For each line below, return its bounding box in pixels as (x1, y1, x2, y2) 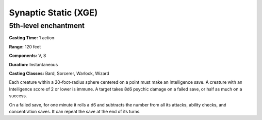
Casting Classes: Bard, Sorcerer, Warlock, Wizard (9, 70, 109, 76)
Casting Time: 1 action (9, 35, 55, 41)
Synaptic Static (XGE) (9, 7, 98, 18)
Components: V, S (9, 53, 46, 59)
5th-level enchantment (9, 21, 85, 30)
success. (9, 93, 27, 99)
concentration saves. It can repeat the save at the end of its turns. (9, 108, 141, 114)
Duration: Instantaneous (9, 61, 58, 67)
